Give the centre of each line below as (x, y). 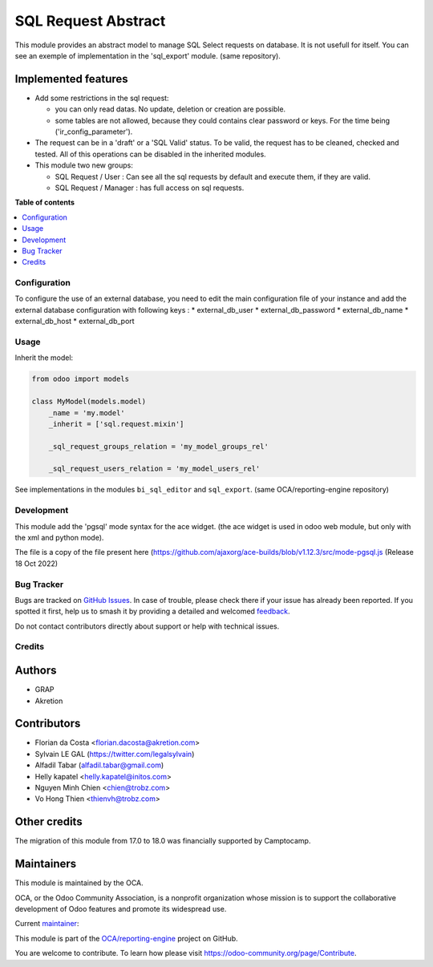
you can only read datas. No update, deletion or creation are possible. (170, 109)
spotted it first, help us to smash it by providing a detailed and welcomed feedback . (152, 611)
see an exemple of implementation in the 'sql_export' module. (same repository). (148, 55)
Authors (36, 671)
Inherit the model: (44, 358)
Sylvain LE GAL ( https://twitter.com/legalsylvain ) (115, 754)
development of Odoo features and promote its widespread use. (121, 909)
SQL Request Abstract (90, 21)
